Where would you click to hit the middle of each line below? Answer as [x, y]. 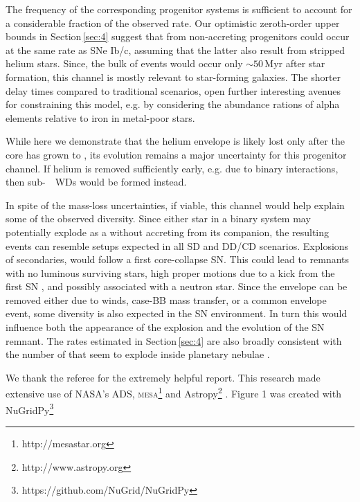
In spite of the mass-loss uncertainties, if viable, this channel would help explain [175, 205]
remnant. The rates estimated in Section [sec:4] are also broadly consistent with [174, 340]
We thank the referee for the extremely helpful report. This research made [163, 377]
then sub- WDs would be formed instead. [96, 182]
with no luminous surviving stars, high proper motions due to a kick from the [170, 272]
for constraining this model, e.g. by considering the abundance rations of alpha [173, 104]
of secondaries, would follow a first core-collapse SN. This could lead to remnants [178, 259]
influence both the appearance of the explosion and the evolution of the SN [165, 327]
